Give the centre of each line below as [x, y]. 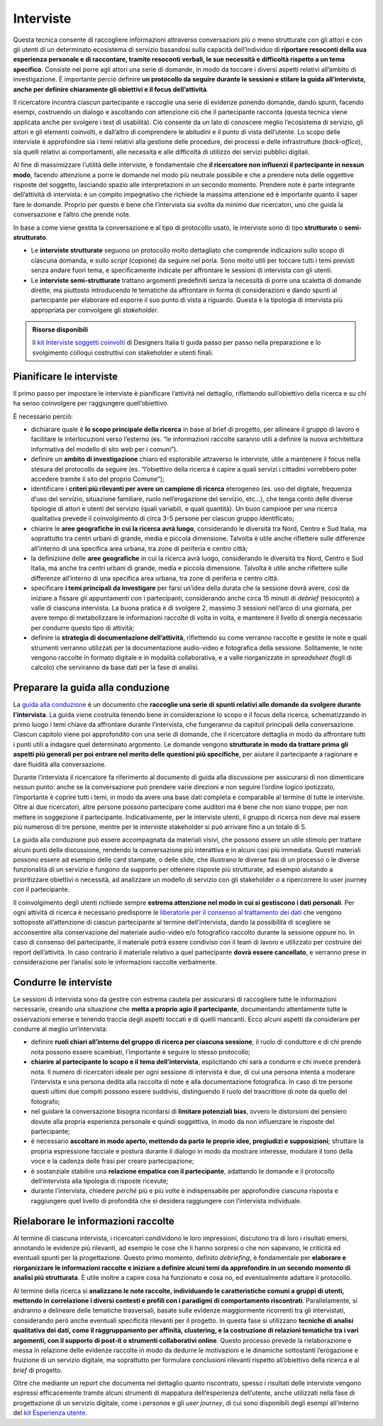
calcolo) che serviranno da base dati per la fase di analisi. [115, 667]
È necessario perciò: [43, 416]
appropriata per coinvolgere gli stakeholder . [95, 310]
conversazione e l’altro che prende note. [72, 215]
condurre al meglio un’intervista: [60, 1029]
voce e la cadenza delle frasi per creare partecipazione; [112, 1161]
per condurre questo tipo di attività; [83, 628]
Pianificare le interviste [66, 376]
